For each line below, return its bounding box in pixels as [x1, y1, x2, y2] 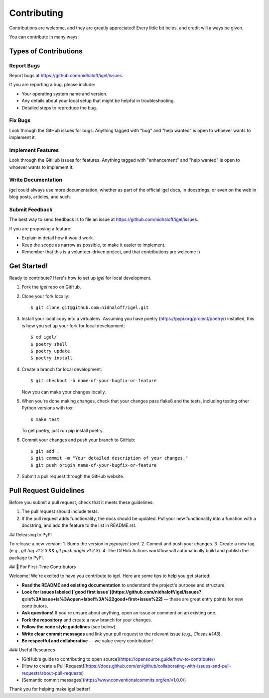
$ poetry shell [30, 341, 68, 347]
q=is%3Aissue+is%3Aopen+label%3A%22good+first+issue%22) [21, 596, 163, 602]
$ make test [30, 416, 60, 422]
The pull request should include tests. [21, 508, 99, 514]
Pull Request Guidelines [9, 486, 85, 495]
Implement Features [9, 147, 59, 154]
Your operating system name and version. [21, 91, 108, 97]
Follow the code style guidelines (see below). [21, 624, 117, 630]
